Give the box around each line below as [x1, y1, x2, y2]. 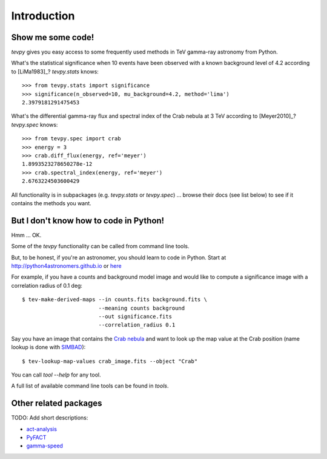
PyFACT [26, 433, 47, 441]
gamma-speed [26, 442, 64, 449]
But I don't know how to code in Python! [11, 216, 165, 226]
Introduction [11, 9, 75, 22]
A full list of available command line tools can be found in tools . [11, 382, 169, 390]
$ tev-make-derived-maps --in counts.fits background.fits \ [22, 296, 207, 303]
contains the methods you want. [11, 199, 92, 206]
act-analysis [26, 425, 58, 432]
